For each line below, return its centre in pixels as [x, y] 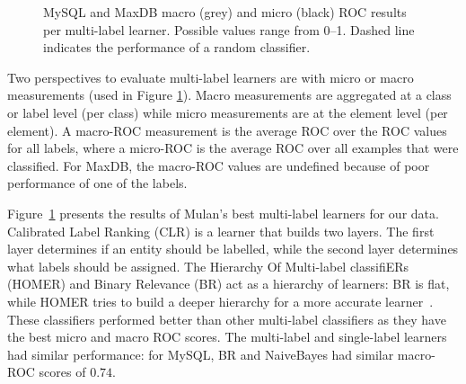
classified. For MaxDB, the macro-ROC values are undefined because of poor [219, 165]
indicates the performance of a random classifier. [177, 47]
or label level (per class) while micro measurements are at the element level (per [228, 112]
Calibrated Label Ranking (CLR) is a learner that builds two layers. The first [221, 231]
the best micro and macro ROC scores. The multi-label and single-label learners [227, 337]
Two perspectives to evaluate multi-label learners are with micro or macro [211, 77]
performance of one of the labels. [97, 183]
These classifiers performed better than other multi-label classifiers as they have [227, 319]
